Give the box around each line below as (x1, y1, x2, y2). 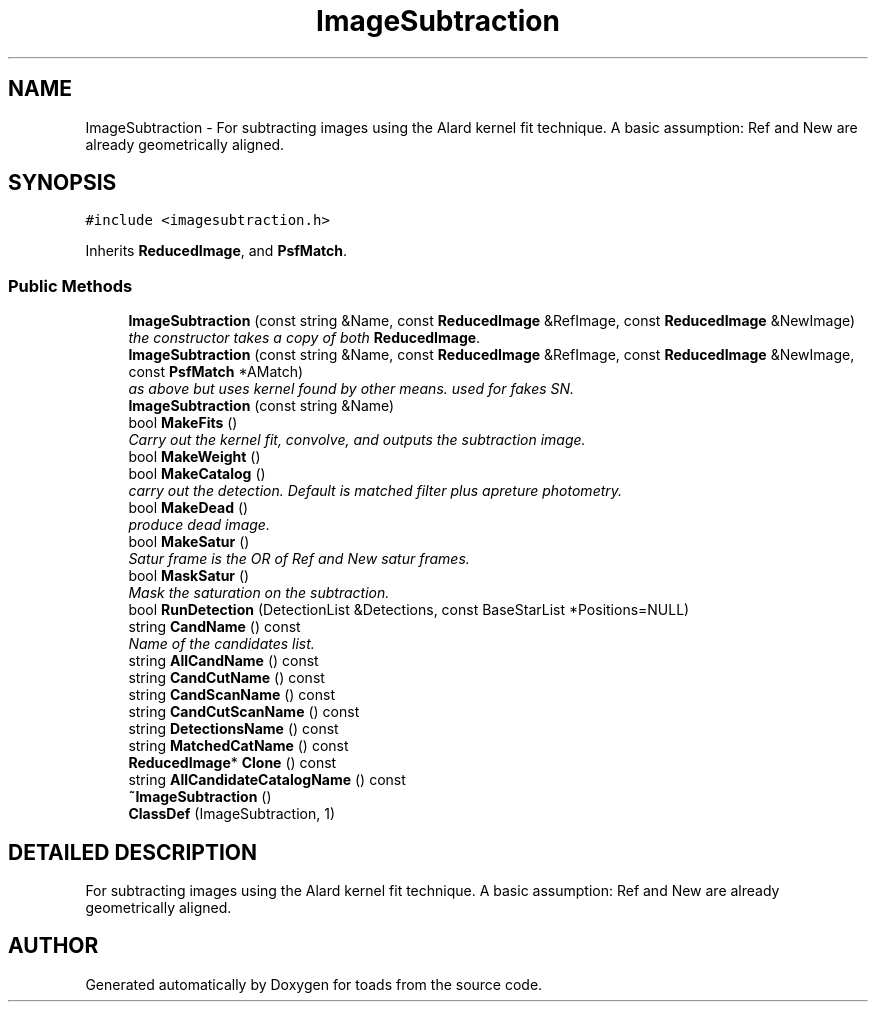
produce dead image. (128, 516, 270, 534)
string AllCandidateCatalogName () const (128, 771, 406, 789)
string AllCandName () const (128, 652, 319, 670)
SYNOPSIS (8, 170, 117, 196)
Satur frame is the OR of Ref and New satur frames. (128, 550, 470, 568)
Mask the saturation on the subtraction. (128, 584, 390, 602)
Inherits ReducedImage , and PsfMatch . (85, 242, 348, 260)
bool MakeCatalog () (128, 465, 266, 483)
